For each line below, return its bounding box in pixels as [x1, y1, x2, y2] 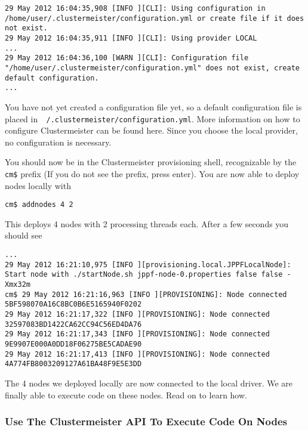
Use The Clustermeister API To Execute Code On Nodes [5, 414, 287, 429]
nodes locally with [5, 179, 71, 191]
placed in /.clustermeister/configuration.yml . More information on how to [5, 112, 300, 125]
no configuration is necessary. [5, 135, 112, 148]
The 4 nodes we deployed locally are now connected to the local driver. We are [5, 376, 293, 389]
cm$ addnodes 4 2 [5, 200, 73, 209]
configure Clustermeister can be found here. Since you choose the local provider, [5, 124, 298, 137]
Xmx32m [5, 280, 30, 289]
